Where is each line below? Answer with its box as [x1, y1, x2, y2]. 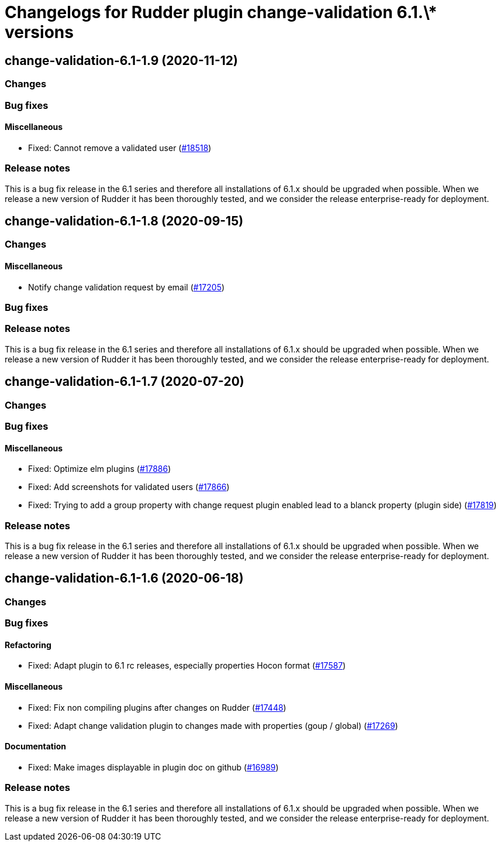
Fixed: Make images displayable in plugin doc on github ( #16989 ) [28, 762, 279, 772]
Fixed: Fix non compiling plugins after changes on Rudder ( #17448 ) [28, 702, 286, 713]
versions [5, 22, 74, 42]
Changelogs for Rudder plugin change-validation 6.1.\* [5, 2, 438, 22]
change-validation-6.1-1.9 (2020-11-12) [5, 53, 238, 68]
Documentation [5, 741, 67, 752]
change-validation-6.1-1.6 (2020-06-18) [5, 571, 244, 586]
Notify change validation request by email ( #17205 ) [28, 282, 225, 292]
